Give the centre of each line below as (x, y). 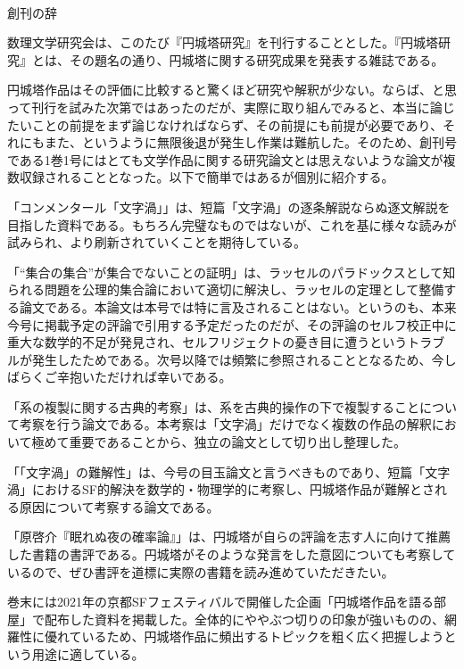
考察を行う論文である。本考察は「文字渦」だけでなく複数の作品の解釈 (225, 424)
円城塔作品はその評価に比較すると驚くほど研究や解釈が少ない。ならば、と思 (232, 90)
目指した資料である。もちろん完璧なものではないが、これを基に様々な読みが (232, 224)
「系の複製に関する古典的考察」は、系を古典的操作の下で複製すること (213, 406)
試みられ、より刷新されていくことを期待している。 (157, 242)
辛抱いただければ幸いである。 (144, 377)
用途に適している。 (88, 654)
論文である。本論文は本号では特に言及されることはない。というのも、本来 (238, 306)
